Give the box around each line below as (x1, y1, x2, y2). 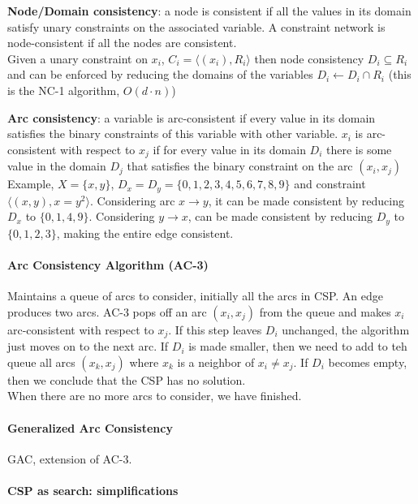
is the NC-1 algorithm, (7, 81, 120, 98)
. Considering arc (89, 192, 175, 209)
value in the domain (7, 157, 106, 174)
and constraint (294, 175, 366, 192)
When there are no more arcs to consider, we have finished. (7, 387, 302, 404)
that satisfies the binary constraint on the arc (127, 157, 353, 174)
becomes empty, (328, 353, 407, 370)
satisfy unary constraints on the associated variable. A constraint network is (7, 18, 386, 35)
